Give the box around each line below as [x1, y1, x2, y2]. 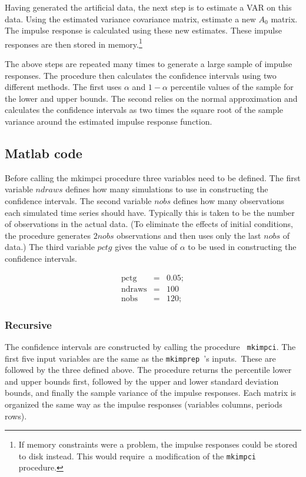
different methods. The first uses [5, 81, 122, 93]
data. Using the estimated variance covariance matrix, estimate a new [5, 12, 256, 25]
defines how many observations [173, 194, 285, 206]
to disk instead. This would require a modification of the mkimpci [18, 449, 256, 462]
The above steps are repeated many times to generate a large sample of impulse [5, 58, 292, 70]
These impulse [230, 24, 282, 36]
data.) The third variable [5, 241, 95, 253]
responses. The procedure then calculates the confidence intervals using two [5, 69, 277, 81]
